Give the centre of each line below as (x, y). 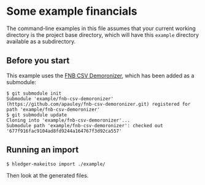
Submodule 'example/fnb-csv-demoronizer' (60, 99)
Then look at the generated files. (48, 175)
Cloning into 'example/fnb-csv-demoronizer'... (68, 120)
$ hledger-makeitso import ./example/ (56, 164)
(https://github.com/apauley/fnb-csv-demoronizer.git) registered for (99, 104)
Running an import (42, 150)
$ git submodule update (37, 115)
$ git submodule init (34, 93)
